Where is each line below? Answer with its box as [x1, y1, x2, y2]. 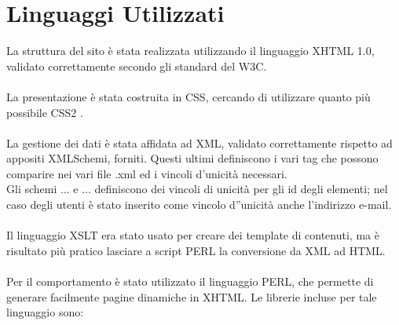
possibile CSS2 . [6, 104, 83, 120]
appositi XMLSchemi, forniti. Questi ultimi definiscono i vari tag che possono [6, 150, 379, 166]
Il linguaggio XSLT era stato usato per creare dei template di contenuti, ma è [6, 227, 379, 243]
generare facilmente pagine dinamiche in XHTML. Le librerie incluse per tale [6, 288, 377, 305]
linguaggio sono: [6, 304, 84, 320]
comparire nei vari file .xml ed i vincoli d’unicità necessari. [6, 165, 287, 181]
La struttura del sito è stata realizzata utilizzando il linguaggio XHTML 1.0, [6, 42, 375, 59]
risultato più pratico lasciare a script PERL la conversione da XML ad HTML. [6, 242, 386, 258]
